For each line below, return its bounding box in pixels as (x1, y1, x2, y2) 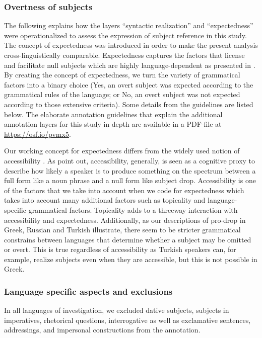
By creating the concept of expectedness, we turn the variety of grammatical (4, 69, 240, 80)
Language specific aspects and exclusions (4, 285, 173, 297)
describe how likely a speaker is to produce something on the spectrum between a (4, 165, 256, 176)
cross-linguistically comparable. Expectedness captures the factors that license (4, 50, 245, 60)
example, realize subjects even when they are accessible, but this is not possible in (4, 253, 257, 264)
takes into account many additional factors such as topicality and (4, 195, 206, 205)
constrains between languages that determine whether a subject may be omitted (4, 234, 251, 244)
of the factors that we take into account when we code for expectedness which (4, 185, 244, 195)
